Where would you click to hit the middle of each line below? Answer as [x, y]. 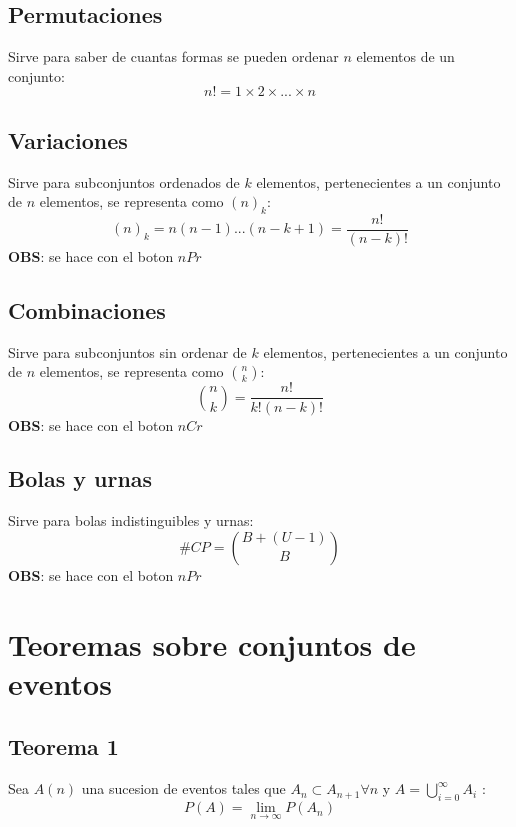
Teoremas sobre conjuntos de [212, 643]
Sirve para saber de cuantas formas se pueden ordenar [173, 56]
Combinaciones [87, 310]
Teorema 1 [63, 746]
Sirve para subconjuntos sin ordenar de [127, 351]
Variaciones [68, 139]
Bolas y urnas [80, 478]
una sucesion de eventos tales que [183, 788]
